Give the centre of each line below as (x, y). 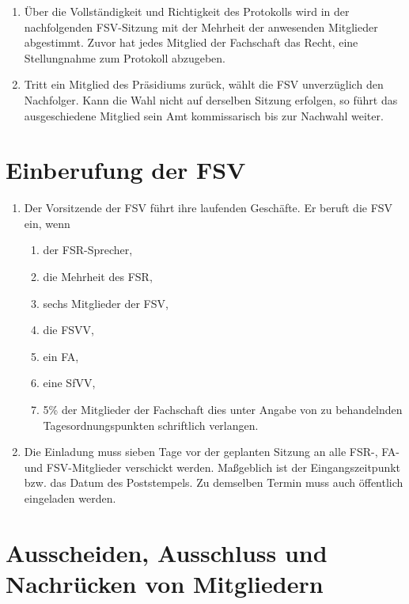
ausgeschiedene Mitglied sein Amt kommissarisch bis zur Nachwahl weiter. (204, 115)
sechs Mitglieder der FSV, (106, 303)
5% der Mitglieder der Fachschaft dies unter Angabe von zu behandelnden (223, 410)
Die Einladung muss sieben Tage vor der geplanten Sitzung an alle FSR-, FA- (212, 452)
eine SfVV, (69, 383)
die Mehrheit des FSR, (98, 277)
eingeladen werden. (70, 498)
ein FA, (61, 356)
